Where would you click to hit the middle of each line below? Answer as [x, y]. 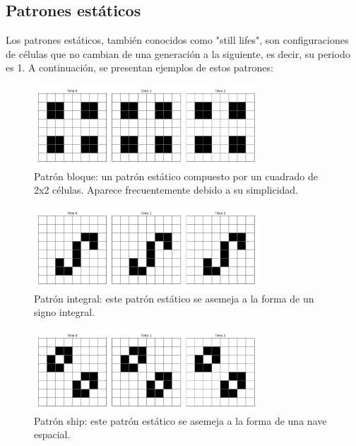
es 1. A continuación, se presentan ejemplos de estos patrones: [140, 68]
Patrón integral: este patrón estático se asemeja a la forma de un [174, 298]
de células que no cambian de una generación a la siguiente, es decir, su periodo [178, 53]
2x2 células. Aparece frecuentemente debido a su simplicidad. [166, 190]
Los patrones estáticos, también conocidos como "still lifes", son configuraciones [177, 40]
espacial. [52, 434]
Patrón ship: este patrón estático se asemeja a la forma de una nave [180, 420]
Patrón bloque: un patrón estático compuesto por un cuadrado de [176, 176]
